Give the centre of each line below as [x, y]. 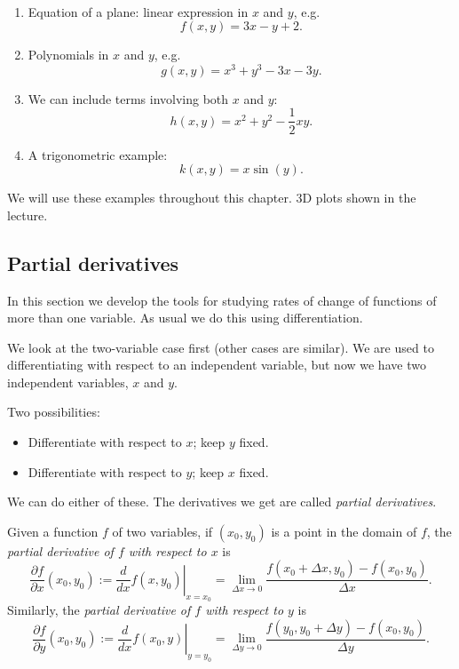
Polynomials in [68, 55]
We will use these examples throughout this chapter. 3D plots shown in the [212, 198]
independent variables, [68, 382]
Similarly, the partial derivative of [99, 610]
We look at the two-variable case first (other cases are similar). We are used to [221, 347]
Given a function [53, 531]
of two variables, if [162, 531]
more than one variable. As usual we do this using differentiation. [185, 318]
